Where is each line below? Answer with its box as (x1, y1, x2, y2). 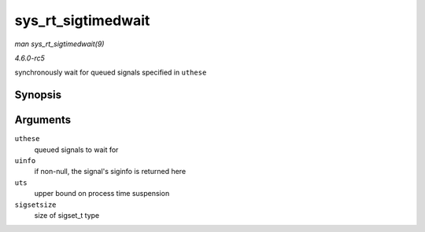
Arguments (14, 114, 72, 127)
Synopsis (14, 89, 62, 102)
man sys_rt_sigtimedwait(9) (14, 39, 105, 49)
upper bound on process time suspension (34, 189, 170, 198)
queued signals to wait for (34, 145, 119, 154)
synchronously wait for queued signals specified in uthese (14, 67, 207, 78)
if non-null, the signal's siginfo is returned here (34, 167, 187, 176)
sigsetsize (14, 200, 57, 209)
